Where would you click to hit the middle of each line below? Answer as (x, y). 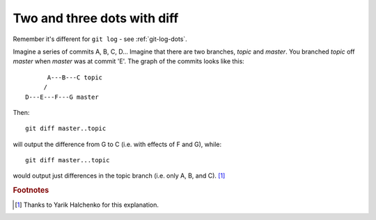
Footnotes (31, 190)
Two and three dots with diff (96, 18)
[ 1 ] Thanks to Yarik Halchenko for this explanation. (87, 205)
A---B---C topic (75, 77)
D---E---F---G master (62, 97)
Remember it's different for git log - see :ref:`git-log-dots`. (100, 39)
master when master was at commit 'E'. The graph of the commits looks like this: (129, 61)
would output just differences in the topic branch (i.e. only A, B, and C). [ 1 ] (119, 176)
